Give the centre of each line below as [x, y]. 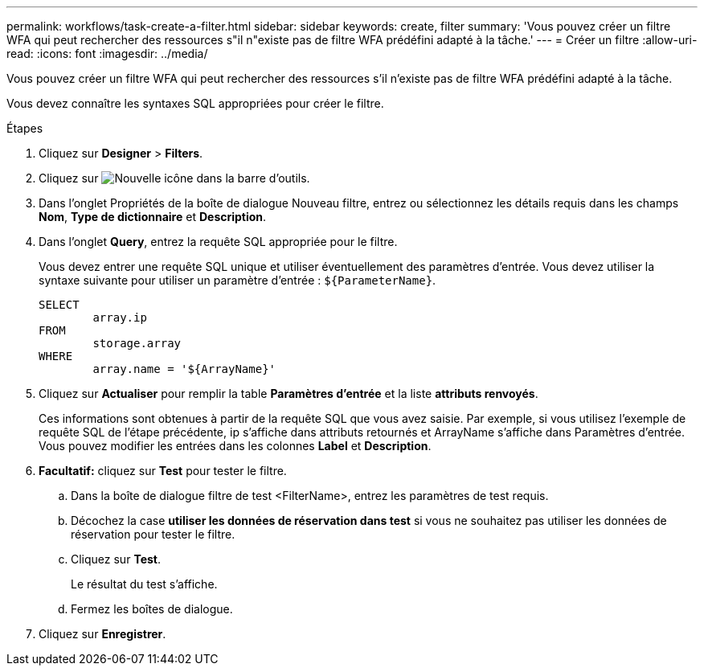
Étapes [25, 128]
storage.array [137, 343]
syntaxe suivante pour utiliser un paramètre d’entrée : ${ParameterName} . [237, 280]
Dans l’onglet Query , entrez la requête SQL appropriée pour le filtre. [218, 242]
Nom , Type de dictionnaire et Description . [153, 217]
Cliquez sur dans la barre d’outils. [174, 178]
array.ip [120, 318]
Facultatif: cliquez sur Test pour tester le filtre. [163, 471]
